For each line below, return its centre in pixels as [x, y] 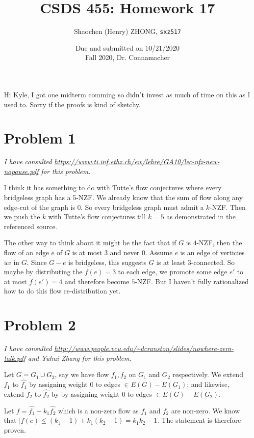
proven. [15, 429]
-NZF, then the [219, 243]
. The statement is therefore [199, 420]
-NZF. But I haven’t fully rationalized [192, 281]
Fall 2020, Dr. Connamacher [127, 57]
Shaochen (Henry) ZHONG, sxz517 [127, 31]
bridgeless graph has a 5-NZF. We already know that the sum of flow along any [124, 197]
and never [125, 252]
